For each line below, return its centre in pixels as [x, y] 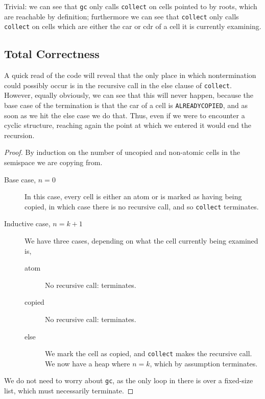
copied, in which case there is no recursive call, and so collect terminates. [142, 206]
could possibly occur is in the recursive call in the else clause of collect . [118, 85]
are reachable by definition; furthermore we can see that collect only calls [122, 16]
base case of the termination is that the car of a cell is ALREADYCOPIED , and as [126, 105]
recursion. [19, 135]
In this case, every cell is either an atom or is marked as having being [133, 196]
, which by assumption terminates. [204, 363]
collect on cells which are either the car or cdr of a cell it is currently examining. [133, 26]
